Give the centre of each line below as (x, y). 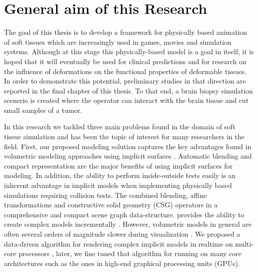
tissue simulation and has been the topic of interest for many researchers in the (124, 136)
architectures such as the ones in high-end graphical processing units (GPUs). (122, 263)
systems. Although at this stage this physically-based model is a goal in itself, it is (129, 51)
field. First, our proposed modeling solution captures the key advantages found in (128, 146)
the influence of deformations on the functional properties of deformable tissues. (126, 71)
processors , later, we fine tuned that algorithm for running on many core (130, 253)
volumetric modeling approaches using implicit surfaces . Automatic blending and (128, 156)
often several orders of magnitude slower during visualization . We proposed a (122, 234)
